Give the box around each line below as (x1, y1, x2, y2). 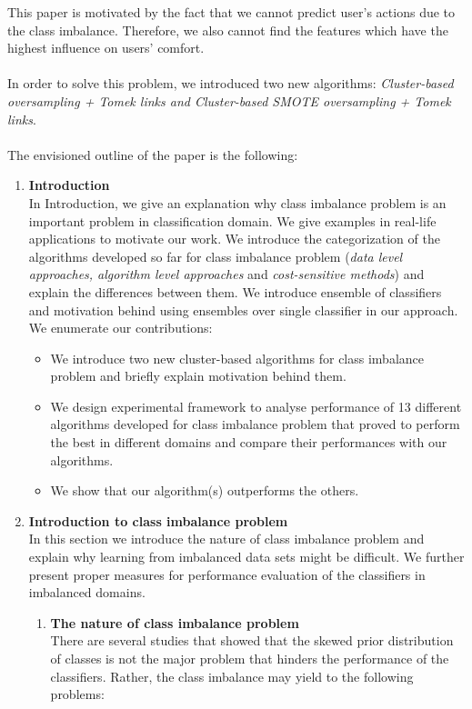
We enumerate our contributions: (28, 318, 213, 337)
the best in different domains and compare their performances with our (50, 433, 447, 452)
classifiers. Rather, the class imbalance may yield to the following (50, 666, 414, 685)
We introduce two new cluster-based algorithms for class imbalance (50, 348, 424, 367)
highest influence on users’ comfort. (7, 38, 205, 57)
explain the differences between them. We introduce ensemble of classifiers (28, 282, 442, 301)
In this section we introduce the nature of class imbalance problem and (28, 529, 425, 548)
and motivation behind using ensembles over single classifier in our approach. (28, 300, 458, 319)
